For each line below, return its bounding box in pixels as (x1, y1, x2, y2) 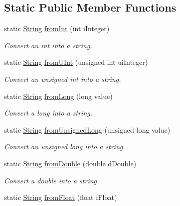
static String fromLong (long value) (4, 90, 113, 101)
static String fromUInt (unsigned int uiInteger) (4, 57, 148, 67)
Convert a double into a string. (4, 175, 99, 185)
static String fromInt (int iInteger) (4, 23, 110, 34)
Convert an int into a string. (4, 40, 92, 50)
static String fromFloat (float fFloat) (4, 192, 117, 202)
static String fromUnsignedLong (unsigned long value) (4, 124, 170, 135)
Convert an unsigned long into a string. (4, 141, 125, 152)
